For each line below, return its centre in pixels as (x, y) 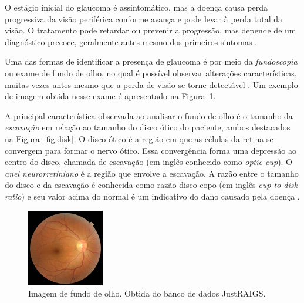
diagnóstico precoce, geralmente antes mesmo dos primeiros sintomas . (131, 41)
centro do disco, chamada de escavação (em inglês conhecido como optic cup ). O (149, 162)
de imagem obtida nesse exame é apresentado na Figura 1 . (110, 96)
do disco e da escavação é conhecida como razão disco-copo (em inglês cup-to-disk (151, 185)
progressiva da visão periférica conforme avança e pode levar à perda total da (143, 18)
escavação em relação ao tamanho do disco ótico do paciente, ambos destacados (148, 127)
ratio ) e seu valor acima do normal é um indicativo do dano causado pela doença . (152, 196)
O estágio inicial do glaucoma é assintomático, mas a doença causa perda (136, 7)
